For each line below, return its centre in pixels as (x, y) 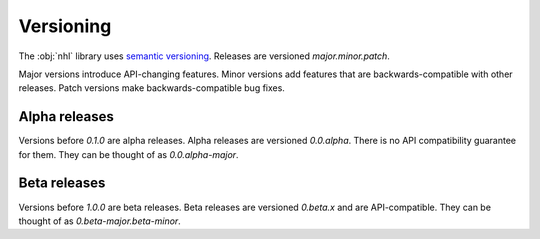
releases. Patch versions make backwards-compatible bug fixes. (151, 88)
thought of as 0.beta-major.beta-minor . (100, 221)
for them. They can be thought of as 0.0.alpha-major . (128, 154)
